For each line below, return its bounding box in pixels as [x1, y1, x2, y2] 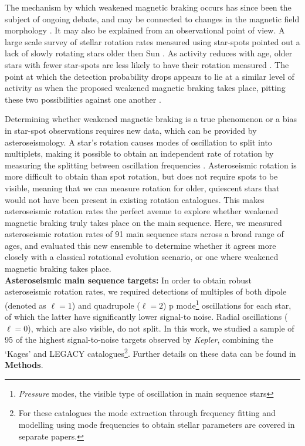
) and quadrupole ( [72, 299, 140, 311]
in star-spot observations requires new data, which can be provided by [5, 124, 257, 136]
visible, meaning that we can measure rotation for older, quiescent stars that [5, 181, 280, 194]
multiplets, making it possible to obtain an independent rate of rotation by [5, 147, 274, 160]
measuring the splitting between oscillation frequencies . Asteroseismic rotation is [5, 158, 297, 171]
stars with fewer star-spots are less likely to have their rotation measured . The [5, 58, 289, 70]
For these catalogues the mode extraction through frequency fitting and [18, 407, 276, 419]
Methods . [5, 359, 43, 371]
